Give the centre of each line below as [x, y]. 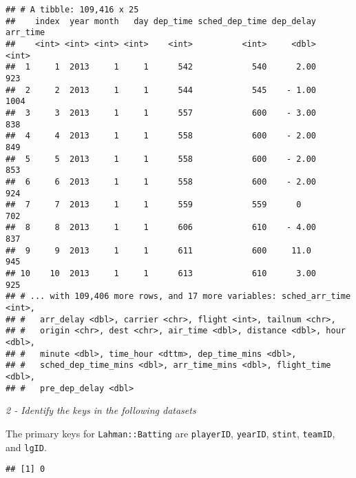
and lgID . [26, 447]
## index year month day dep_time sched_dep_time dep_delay [161, 21]
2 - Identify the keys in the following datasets [101, 410]
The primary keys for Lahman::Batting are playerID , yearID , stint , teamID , [170, 433]
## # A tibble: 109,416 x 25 [72, 10]
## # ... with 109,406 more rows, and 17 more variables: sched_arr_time [178, 297]
